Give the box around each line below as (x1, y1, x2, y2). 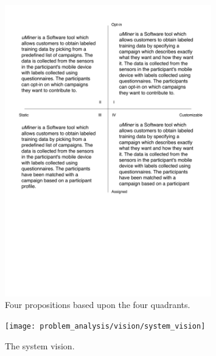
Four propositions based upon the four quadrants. (5, 298, 190, 311)
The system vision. (5, 339, 75, 352)
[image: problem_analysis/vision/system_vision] (5, 321, 206, 330)
